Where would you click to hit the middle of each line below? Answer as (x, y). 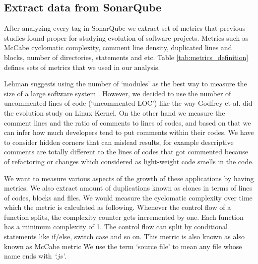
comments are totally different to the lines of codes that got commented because (126, 152)
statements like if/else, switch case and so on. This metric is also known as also (124, 236)
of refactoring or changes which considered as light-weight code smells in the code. (129, 161)
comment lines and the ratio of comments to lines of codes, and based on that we (128, 122)
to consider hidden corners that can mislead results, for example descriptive (119, 142)
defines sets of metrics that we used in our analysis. (82, 67)
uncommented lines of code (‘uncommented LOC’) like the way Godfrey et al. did (128, 103)
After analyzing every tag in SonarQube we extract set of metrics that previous (125, 28)
